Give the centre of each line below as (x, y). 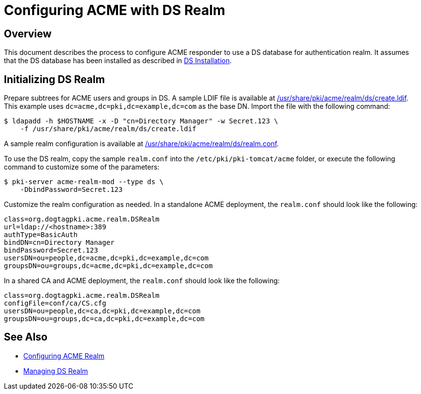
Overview (28, 34)
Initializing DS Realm (54, 79)
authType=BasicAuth (41, 235)
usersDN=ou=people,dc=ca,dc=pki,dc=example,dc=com (102, 311)
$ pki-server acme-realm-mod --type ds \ (84, 182)
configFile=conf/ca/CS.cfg (55, 303)
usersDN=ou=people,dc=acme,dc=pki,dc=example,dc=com (106, 258)
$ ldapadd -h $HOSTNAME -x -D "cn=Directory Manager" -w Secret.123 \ (141, 121)
